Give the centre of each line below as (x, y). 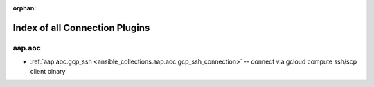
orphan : (25, 8)
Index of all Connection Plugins (81, 28)
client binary (48, 71)
